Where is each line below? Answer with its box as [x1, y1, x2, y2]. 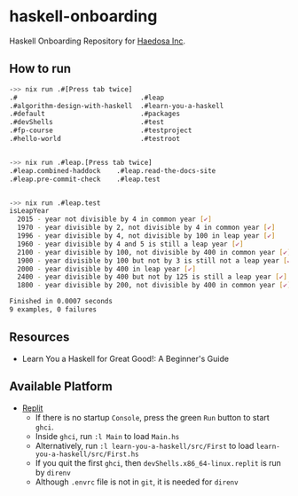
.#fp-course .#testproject [9, 126, 192, 135]
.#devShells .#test [9, 118, 165, 127]
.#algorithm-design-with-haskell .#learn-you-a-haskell [9, 101, 224, 110]
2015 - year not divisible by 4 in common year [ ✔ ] [17, 215, 213, 224]
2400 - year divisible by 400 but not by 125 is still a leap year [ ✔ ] [17, 272, 288, 281]
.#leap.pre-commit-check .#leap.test [9, 175, 161, 184]
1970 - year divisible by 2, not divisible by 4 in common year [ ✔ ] [17, 224, 276, 232]
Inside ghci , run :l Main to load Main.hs [35, 430, 180, 441]
